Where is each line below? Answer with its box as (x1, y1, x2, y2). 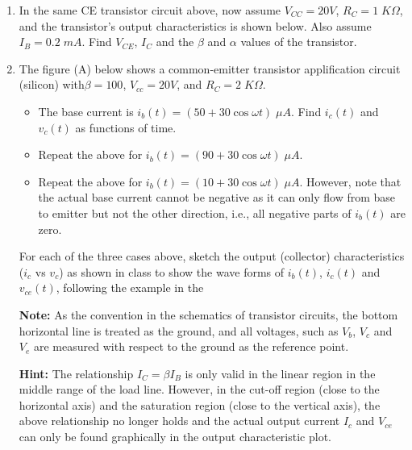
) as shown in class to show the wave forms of (59, 263, 285, 280)
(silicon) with (19, 76, 85, 93)
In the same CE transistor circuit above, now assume (19, 2, 281, 18)
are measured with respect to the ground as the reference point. (33, 338, 349, 355)
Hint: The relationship (19, 365, 134, 381)
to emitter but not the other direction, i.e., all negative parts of (38, 204, 352, 221)
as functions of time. (75, 119, 177, 135)
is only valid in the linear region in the (185, 365, 376, 381)
